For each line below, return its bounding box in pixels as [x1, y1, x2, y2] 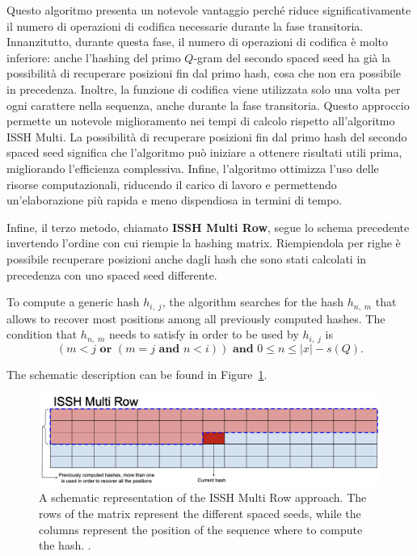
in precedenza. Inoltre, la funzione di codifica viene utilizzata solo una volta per [6, 80, 401, 97]
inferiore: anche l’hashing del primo [6, 48, 181, 65]
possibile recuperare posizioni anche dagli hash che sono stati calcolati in [6, 250, 367, 267]
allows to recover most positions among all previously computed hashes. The [6, 310, 385, 326]
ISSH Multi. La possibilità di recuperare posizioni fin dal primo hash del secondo [6, 128, 407, 145]
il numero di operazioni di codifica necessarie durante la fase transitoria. [6, 17, 364, 34]
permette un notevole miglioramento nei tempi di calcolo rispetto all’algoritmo [6, 112, 395, 129]
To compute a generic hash [6, 293, 140, 310]
